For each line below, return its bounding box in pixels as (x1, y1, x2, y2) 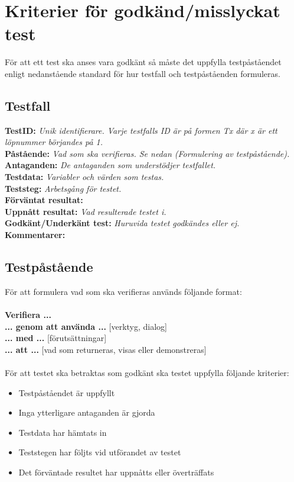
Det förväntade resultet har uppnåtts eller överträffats (18, 465, 214, 478)
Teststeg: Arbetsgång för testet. (5, 182, 122, 194)
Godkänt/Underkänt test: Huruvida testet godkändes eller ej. (5, 217, 240, 229)
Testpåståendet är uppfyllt (18, 386, 115, 399)
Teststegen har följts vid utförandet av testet (18, 446, 181, 458)
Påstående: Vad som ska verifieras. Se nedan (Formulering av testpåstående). (5, 147, 290, 159)
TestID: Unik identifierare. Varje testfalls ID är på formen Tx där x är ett (5, 124, 277, 136)
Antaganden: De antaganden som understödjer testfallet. (5, 159, 216, 171)
